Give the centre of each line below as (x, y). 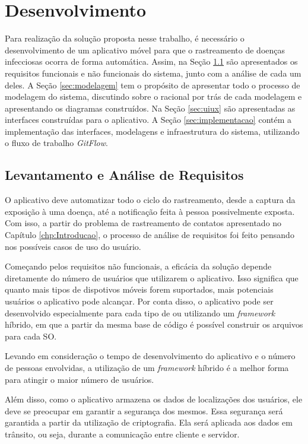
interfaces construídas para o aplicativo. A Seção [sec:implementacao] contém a (148, 120)
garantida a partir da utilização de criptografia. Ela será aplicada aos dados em (149, 422)
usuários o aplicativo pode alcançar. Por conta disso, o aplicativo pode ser (139, 301)
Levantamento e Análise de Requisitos (124, 175)
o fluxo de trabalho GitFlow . (56, 143)
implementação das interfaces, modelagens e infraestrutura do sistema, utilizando (152, 131)
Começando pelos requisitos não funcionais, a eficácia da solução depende (138, 266)
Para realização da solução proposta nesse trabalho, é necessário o (125, 38)
